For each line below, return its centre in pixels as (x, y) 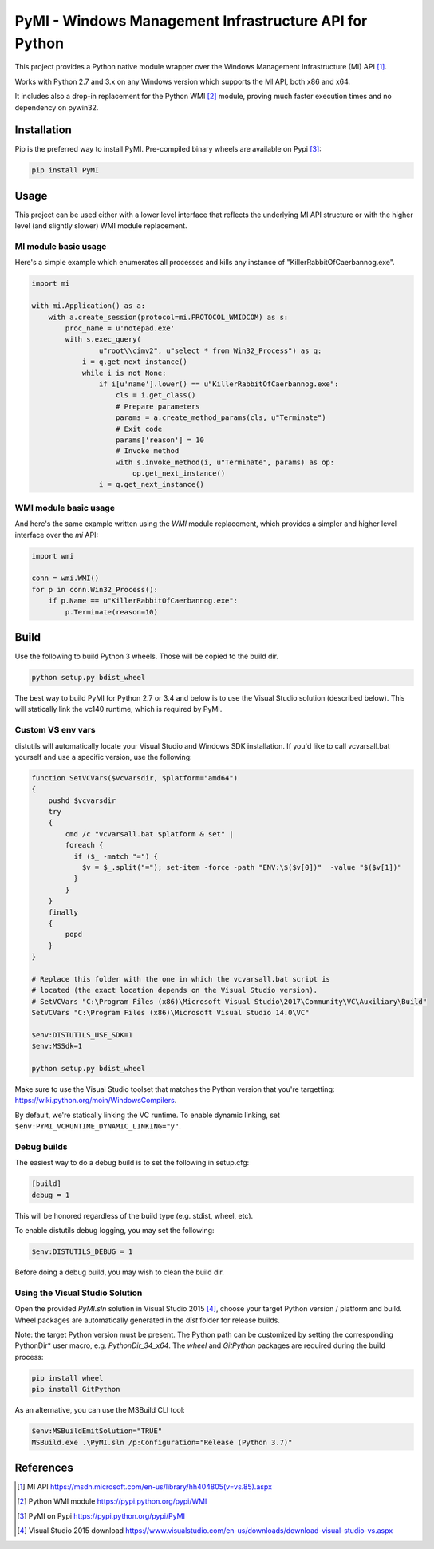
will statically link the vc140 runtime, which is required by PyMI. (118, 709)
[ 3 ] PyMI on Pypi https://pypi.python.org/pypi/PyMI (101, 1515)
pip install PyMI (65, 170)
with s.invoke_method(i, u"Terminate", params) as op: (225, 462)
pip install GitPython (76, 1389)
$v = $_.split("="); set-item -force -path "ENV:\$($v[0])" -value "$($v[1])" (242, 867)
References (44, 1467)
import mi (51, 284)
